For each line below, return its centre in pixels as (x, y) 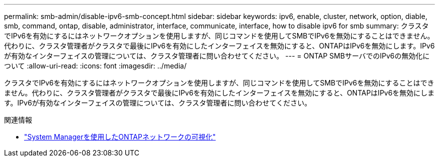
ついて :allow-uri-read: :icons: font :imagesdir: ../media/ (95, 66)
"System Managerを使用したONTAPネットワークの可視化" (120, 137)
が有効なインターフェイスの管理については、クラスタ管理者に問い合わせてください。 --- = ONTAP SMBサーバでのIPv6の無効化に (217, 56)
